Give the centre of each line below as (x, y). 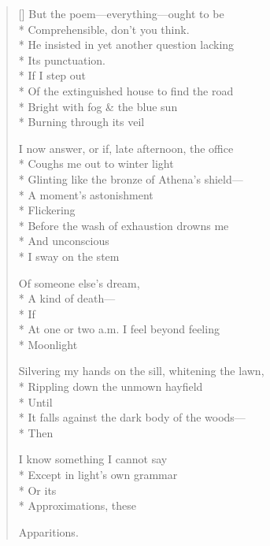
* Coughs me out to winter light (96, 163)
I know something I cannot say (93, 459)
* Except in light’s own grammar (98, 475)
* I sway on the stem (69, 256)
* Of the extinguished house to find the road (126, 90)
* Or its (37, 490)
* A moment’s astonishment (86, 194)
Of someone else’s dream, (79, 282)
